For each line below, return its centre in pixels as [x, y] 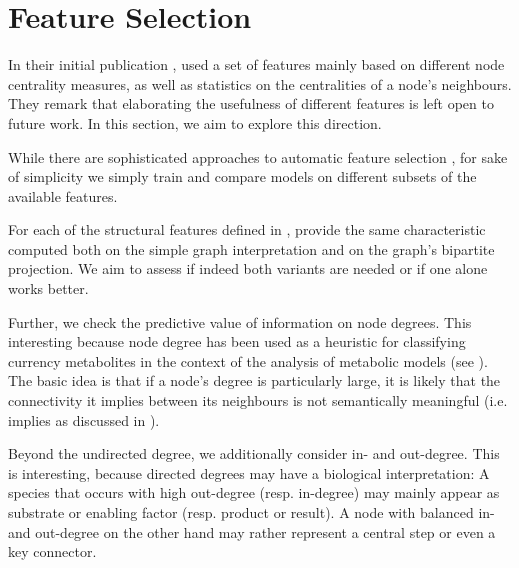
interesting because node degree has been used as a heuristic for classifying [237, 341]
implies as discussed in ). [84, 419]
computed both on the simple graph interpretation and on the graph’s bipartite [251, 248]
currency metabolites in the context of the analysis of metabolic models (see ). [248, 360]
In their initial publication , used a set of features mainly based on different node [256, 64]
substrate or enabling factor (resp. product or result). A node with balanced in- [251, 512]
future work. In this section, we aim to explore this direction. [195, 122]
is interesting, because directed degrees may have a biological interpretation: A [249, 472]
